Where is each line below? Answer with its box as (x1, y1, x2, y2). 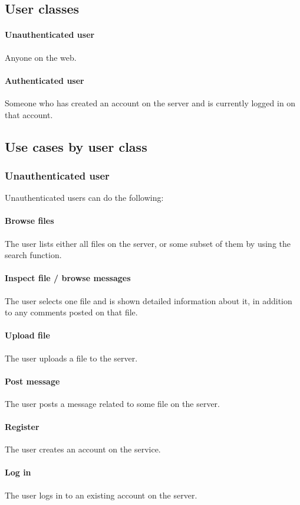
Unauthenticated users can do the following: (5, 191, 164, 204)
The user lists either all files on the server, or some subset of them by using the (5, 237, 291, 249)
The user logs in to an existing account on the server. (5, 488, 197, 501)
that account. (5, 108, 53, 120)
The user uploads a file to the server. (5, 351, 138, 364)
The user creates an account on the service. (5, 443, 161, 455)
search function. (5, 249, 62, 261)
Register (5, 421, 39, 433)
